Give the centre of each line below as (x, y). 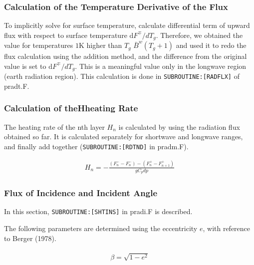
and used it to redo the (211, 45)
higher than (104, 45)
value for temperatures (39, 45)
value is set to (25, 66)
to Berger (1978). (30, 238)
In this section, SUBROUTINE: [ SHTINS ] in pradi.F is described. (98, 211)
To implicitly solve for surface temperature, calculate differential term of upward (127, 25)
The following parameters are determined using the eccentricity (101, 228)
